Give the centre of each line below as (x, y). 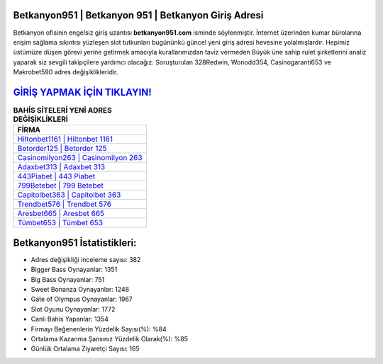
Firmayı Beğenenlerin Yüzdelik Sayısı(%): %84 (99, 329)
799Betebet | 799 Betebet (61, 186)
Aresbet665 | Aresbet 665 (61, 214)
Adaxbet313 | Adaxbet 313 (61, 167)
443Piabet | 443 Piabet (56, 176)
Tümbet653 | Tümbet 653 (60, 223)
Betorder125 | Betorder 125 (62, 149)
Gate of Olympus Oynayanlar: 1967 (82, 299)
